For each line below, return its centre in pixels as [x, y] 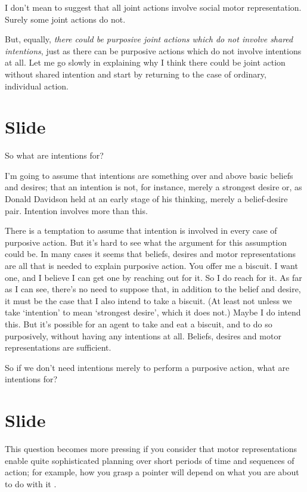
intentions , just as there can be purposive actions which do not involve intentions [153, 50]
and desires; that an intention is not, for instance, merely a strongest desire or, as [153, 187]
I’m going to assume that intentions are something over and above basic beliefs [149, 175]
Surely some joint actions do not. [65, 19]
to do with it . [31, 483]
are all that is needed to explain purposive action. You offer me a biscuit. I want [151, 266]
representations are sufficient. [58, 347]
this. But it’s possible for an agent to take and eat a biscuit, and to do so [139, 324]
